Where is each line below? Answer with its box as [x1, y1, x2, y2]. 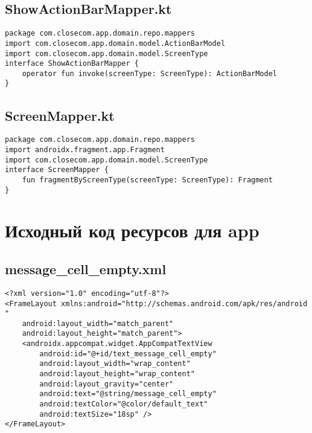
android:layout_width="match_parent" [22, 319, 174, 328]
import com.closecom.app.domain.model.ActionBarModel [5, 39, 226, 48]
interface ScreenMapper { [5, 165, 109, 175]
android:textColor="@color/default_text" [39, 400, 208, 409]
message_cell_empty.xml [5, 260, 167, 278]
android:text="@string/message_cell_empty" [39, 390, 217, 399]
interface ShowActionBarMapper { [5, 59, 139, 68]
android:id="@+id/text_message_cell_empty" [39, 349, 217, 358]
